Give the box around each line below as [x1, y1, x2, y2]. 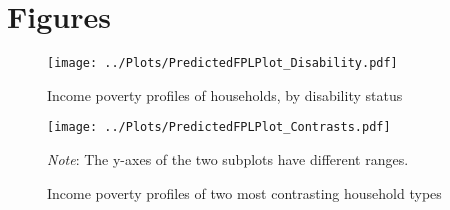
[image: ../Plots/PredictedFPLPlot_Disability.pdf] [47, 56, 398, 71]
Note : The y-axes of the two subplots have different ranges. [47, 149, 409, 170]
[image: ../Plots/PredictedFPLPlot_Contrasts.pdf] [47, 120, 391, 135]
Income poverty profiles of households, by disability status [47, 84, 403, 105]
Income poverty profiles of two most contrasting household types [47, 182, 442, 203]
